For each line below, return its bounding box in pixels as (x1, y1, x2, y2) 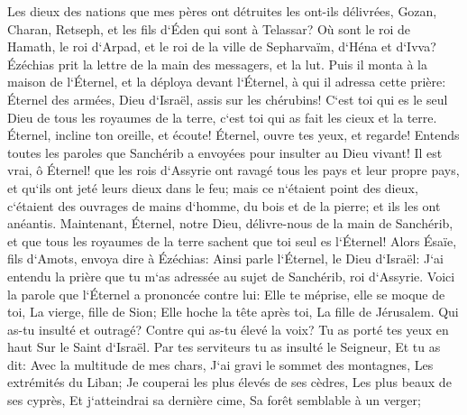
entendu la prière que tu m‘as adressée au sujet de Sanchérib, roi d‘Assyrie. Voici (7, 266, 455, 285)
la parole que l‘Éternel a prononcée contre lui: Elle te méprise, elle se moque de (7, 284, 445, 303)
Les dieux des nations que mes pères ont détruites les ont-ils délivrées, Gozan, (7, 2, 437, 20)
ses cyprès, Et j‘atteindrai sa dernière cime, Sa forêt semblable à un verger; (7, 391, 421, 410)
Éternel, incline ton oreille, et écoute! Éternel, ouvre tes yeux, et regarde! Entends (7, 125, 460, 144)
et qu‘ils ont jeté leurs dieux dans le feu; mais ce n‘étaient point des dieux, (7, 178, 418, 197)
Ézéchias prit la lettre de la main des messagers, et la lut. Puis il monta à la (7, 54, 428, 73)
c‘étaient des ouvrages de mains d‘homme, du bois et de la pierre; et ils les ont (7, 196, 441, 215)
